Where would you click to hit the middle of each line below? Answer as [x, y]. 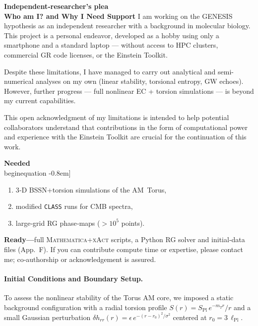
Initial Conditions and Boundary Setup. [74, 278]
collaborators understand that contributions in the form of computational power [126, 127]
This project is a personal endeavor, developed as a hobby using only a [112, 35]
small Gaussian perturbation [47, 317]
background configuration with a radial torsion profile [86, 307]
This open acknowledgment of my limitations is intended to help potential [117, 117]
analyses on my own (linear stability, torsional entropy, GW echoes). [140, 81]
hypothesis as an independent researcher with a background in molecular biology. [127, 26]
